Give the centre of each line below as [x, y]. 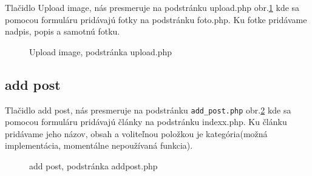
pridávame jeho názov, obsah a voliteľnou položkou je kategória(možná [136, 133]
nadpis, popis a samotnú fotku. [63, 31]
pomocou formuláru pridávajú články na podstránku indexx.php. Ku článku [146, 122]
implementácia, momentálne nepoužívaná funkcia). [99, 145]
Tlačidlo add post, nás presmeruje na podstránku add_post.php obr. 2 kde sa [148, 110]
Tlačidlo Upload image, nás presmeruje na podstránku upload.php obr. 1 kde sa [152, 7]
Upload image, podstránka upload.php [101, 51]
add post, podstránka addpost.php [93, 166]
